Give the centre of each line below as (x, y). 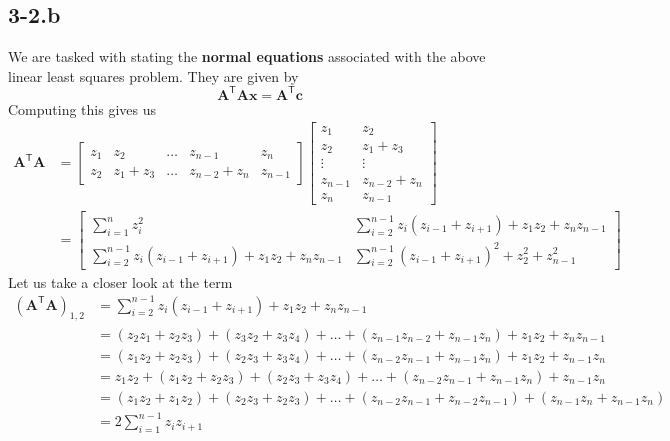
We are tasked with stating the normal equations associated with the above (247, 56)
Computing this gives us (82, 108)
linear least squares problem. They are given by (153, 75)
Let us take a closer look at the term (120, 281)
